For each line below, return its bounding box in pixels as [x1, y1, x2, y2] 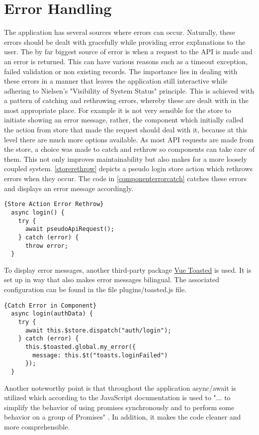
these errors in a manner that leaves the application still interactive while [4, 76, 228, 86]
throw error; [25, 242, 68, 249]
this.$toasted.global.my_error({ [25, 343, 136, 350]
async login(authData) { [11, 310, 93, 318]
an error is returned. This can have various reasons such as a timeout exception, [4, 56, 248, 66]
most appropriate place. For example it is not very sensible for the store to [4, 105, 231, 115]
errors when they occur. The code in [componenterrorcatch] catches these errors [4, 173, 247, 184]
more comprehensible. [4, 421, 70, 432]
